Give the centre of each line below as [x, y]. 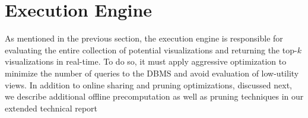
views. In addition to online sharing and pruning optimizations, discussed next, [148, 84]
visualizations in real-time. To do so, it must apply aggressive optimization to [146, 61]
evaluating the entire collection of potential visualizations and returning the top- [151, 50]
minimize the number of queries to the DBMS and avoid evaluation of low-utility [152, 73]
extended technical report [51, 108]
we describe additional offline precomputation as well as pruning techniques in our [154, 96]
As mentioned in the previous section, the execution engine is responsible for [144, 38]
